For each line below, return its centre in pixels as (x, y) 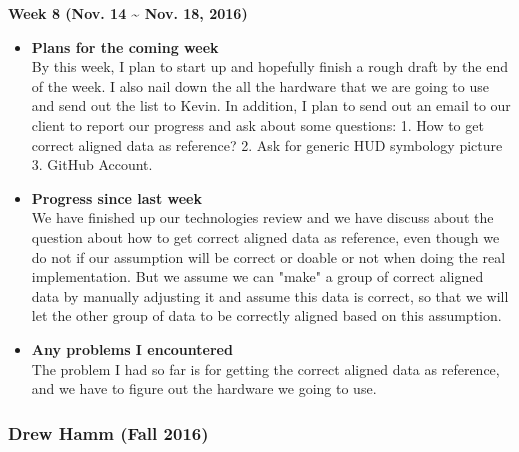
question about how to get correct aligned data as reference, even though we (265, 236)
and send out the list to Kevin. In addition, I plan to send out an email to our (271, 105)
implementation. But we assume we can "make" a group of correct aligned (257, 276)
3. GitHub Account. (92, 164)
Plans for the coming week (125, 46)
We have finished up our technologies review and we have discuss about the (262, 217)
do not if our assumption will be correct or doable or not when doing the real (268, 256)
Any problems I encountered (132, 348)
